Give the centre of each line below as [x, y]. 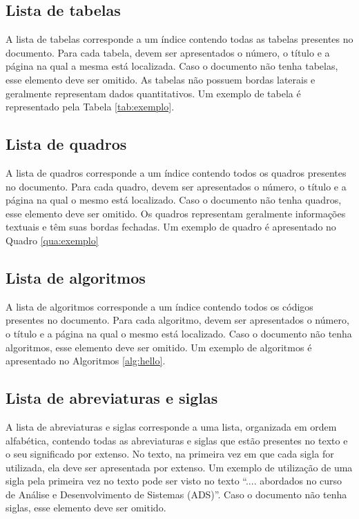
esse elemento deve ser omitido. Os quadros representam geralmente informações [176, 213]
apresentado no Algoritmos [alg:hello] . [86, 361]
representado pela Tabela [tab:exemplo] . [90, 107]
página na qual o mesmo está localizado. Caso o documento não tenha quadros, [174, 200]
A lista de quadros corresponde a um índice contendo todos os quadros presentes [176, 172]
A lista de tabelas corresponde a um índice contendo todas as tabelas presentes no [179, 39]
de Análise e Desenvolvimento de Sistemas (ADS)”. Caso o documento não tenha [176, 494]
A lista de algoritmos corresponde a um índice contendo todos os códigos [159, 306]
